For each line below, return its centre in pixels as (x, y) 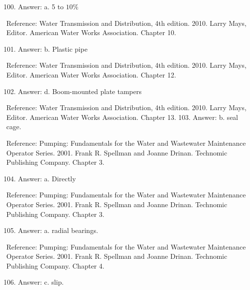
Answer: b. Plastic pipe (53, 48)
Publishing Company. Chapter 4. (55, 265)
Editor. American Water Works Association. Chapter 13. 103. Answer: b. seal (122, 117)
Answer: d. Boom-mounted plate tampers (80, 91)
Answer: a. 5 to (41, 6)
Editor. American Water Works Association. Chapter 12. (91, 74)
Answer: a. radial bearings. (58, 230)
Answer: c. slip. (41, 282)
